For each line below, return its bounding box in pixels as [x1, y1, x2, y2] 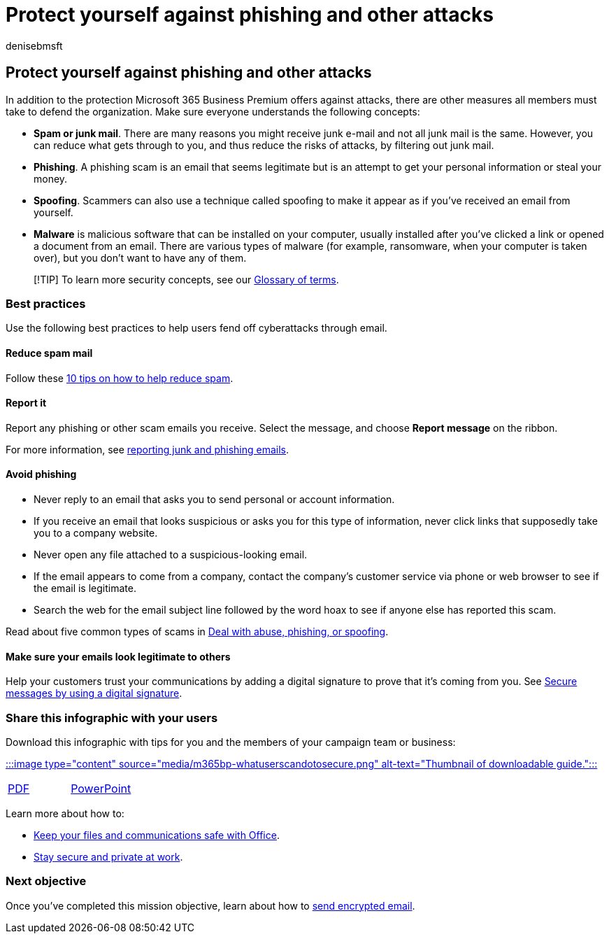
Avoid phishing [6, 468, 77, 481]
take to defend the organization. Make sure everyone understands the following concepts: [6, 105, 420, 118]
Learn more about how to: [6, 807, 124, 819]
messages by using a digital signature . [6, 687, 182, 700]
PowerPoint [71, 781, 131, 796]
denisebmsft [6, 39, 63, 52]
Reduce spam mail [6, 346, 93, 359]
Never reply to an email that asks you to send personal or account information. [34, 493, 395, 505]
